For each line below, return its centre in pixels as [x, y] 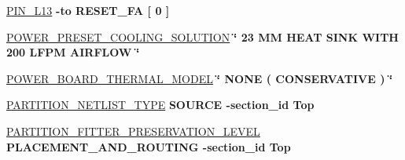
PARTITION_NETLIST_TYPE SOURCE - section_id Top [160, 105]
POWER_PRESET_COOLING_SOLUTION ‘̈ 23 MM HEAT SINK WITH [202, 36]
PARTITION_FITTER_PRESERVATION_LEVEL [133, 131]
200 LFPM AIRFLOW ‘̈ [73, 52]
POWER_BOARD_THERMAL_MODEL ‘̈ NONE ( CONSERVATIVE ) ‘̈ [200, 78]
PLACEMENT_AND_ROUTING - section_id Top [149, 146]
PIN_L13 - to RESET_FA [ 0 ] [88, 10]
